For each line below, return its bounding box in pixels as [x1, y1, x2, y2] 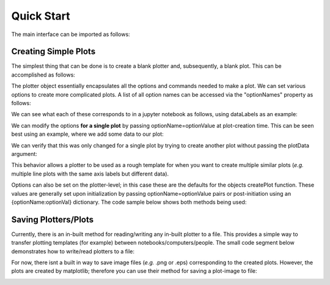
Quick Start [11, 9, 70, 23]
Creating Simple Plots [11, 46, 96, 57]
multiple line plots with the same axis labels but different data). [11, 170, 169, 177]
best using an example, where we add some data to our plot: [11, 130, 164, 138]
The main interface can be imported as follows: [11, 31, 131, 38]
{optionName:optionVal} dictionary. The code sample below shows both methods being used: [11, 198, 247, 205]
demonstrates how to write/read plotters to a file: [11, 248, 134, 255]
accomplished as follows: [11, 71, 76, 78]
